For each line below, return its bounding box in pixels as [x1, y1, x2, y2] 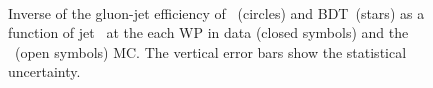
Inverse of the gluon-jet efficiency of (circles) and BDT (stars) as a [8, 2, 425, 23]
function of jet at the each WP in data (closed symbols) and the [8, 22, 409, 43]
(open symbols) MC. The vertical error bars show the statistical [14, 41, 407, 62]
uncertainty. [8, 61, 81, 82]
